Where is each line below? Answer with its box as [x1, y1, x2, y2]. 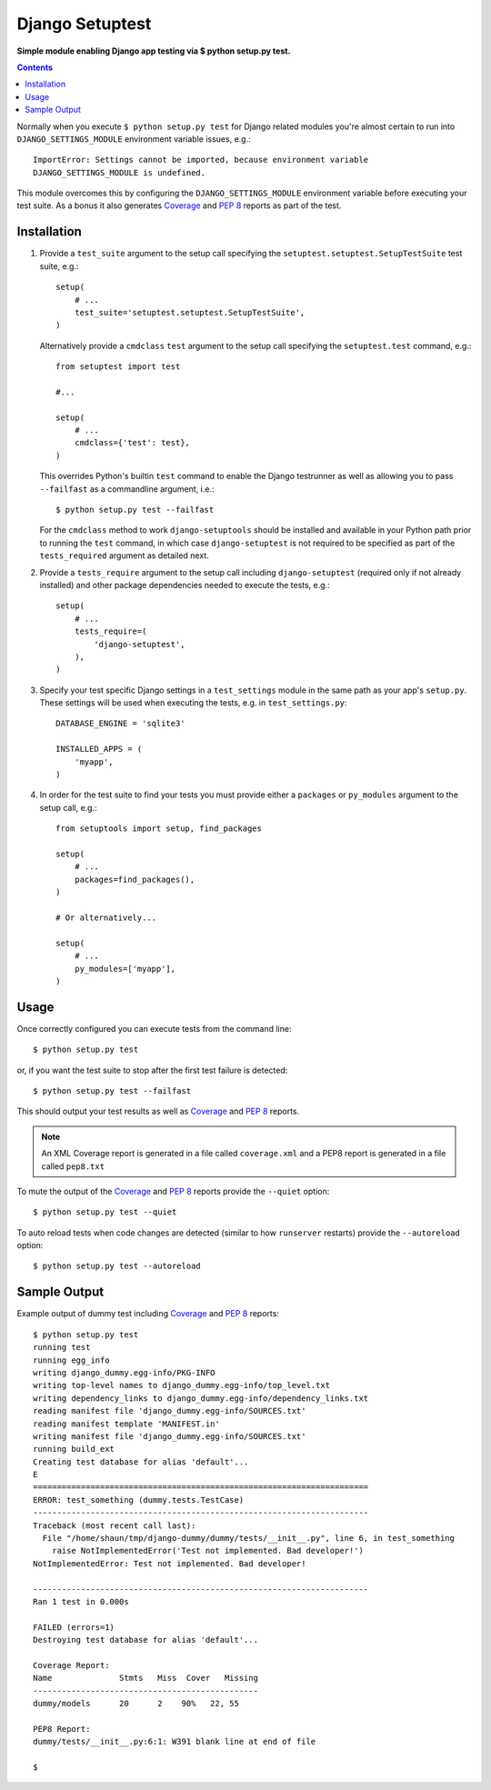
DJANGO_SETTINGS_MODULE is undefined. [33, 167, 206, 177]
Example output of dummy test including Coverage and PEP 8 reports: [16, 1308, 279, 1319]
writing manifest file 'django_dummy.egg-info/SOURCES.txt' [33, 1431, 306, 1441]
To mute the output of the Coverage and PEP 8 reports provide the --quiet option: [16, 1185, 330, 1196]
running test [33, 1342, 91, 1353]
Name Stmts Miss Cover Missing [33, 1673, 259, 1684]
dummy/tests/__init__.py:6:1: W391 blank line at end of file [33, 1736, 316, 1747]
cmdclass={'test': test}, [74, 437, 191, 448]
